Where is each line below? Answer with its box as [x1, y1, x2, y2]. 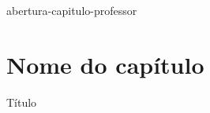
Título [6, 93, 37, 110]
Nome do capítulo [6, 48, 204, 80]
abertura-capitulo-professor [6, 2, 137, 18]
